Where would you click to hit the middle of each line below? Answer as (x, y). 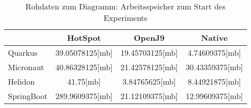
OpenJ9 (149, 38)
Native (214, 38)
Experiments (125, 18)
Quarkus (23, 53)
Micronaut (26, 67)
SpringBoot (28, 96)
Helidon (21, 81)
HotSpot (84, 38)
